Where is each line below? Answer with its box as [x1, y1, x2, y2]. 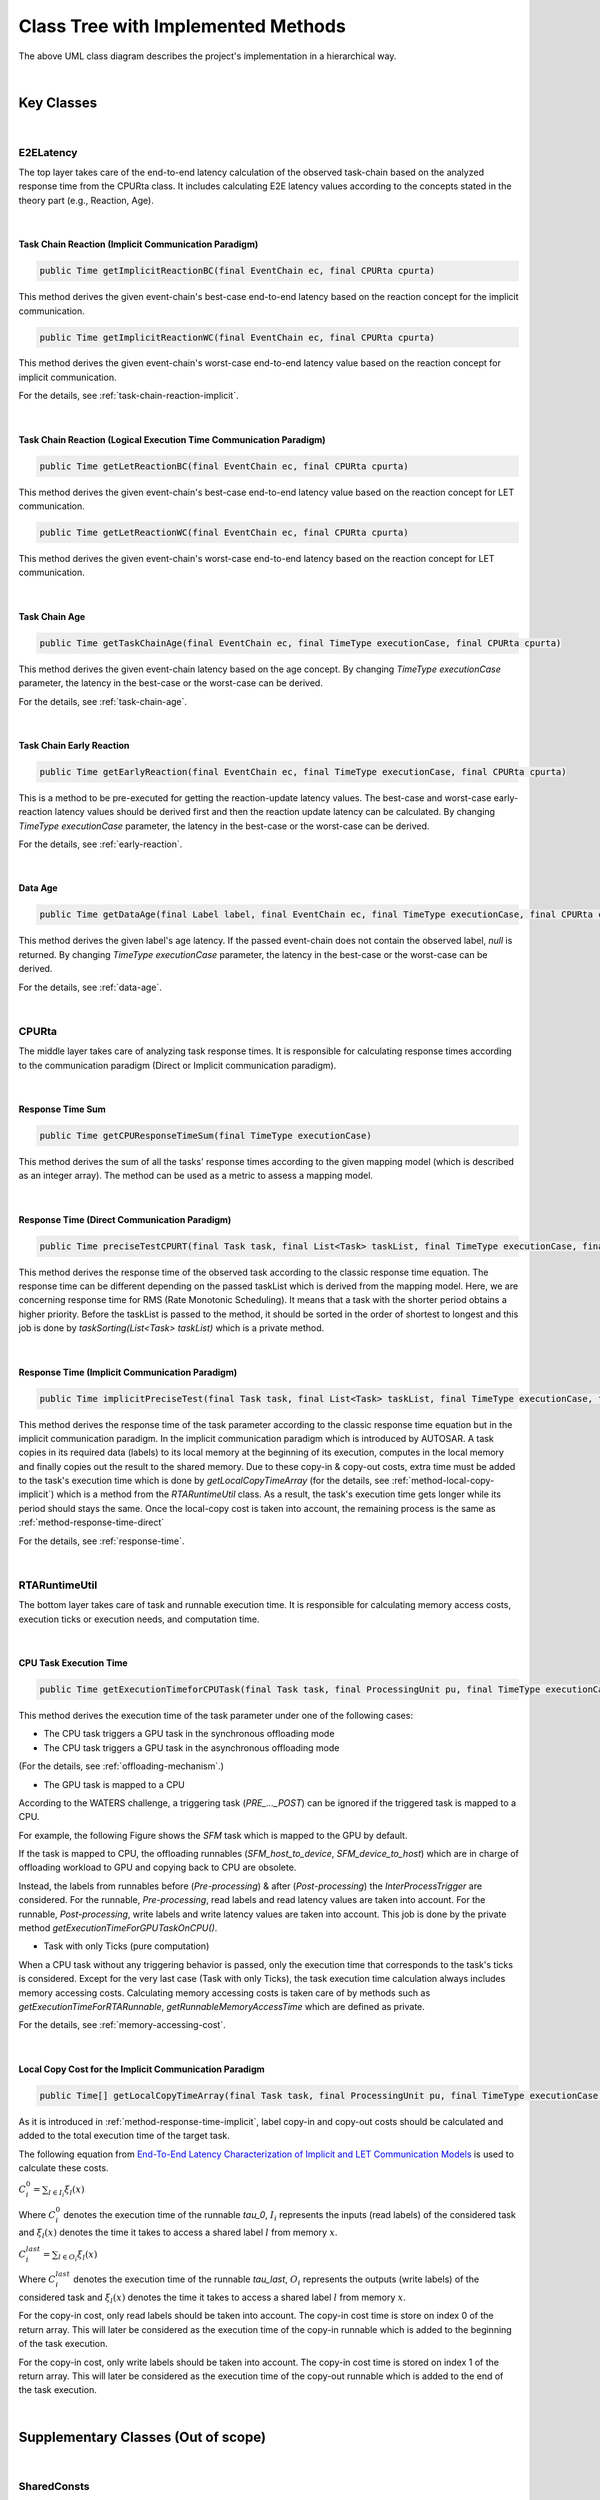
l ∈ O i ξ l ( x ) [58, 2248, 98, 2264]
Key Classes [18, 94, 98, 111]
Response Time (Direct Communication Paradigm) [18, 1213, 232, 1225]
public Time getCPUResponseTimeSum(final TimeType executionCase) [39, 1130, 372, 1141]
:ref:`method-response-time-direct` [18, 1516, 165, 1529]
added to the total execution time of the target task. [18, 2130, 230, 2142]
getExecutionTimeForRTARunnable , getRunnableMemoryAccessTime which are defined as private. [18, 2000, 425, 2012]
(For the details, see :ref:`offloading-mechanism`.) [18, 1760, 225, 1772]
